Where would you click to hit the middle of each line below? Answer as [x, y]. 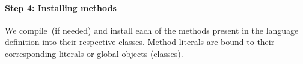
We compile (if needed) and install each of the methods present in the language [152, 30]
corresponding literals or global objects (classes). [94, 53]
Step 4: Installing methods [61, 7]
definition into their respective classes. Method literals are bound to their [140, 42]
